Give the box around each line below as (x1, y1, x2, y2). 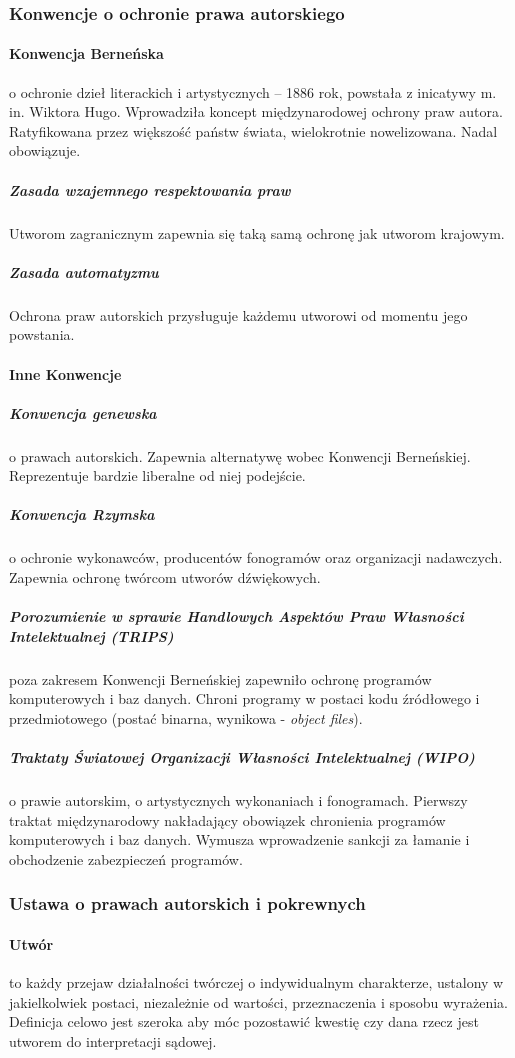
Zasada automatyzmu (9, 261, 159, 282)
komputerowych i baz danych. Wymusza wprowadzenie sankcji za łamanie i (9, 829, 470, 850)
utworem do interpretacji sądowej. (9, 1030, 217, 1051)
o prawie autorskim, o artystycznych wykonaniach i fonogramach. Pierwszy (9, 790, 468, 811)
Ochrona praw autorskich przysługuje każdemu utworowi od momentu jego (9, 304, 468, 325)
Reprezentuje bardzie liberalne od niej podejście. (9, 465, 306, 486)
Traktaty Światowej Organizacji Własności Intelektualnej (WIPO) (9, 747, 475, 768)
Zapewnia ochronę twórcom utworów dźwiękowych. (9, 567, 321, 588)
